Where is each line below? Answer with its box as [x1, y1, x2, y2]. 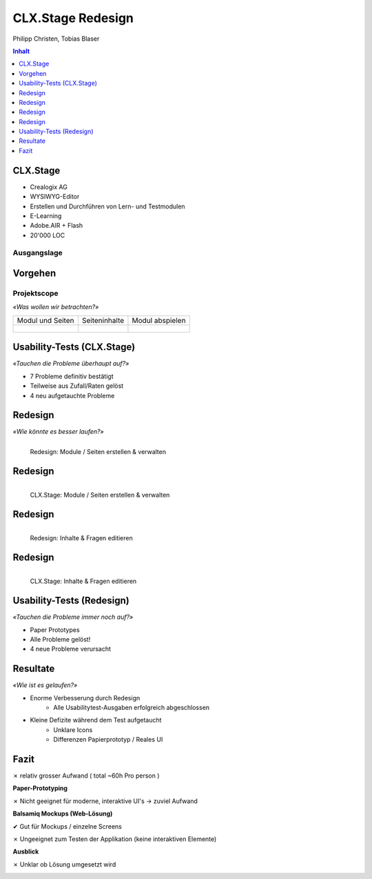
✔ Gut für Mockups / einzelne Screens [12, 822, 122, 831]
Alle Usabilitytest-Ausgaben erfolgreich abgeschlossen [53, 703, 210, 711]
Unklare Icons [53, 725, 93, 734]
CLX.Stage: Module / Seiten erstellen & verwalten [30, 491, 170, 499]
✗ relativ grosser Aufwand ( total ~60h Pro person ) [12, 771, 160, 780]
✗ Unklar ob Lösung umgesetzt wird [12, 860, 116, 869]
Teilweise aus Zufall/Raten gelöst [30, 382, 124, 390]
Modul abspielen [132, 315, 186, 325]
